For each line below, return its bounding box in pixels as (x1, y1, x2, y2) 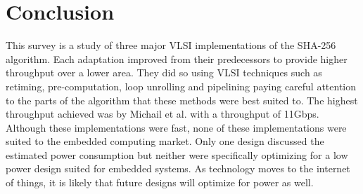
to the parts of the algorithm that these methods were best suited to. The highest (6, 92, 358, 107)
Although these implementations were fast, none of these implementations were (6, 120, 347, 134)
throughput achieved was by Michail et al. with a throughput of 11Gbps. (6, 106, 319, 121)
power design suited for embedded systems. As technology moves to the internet (6, 161, 350, 176)
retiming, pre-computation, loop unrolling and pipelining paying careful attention (6, 78, 357, 93)
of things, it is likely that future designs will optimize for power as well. (6, 175, 314, 190)
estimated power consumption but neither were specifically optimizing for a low (6, 147, 348, 162)
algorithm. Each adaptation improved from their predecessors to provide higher (6, 51, 348, 66)
